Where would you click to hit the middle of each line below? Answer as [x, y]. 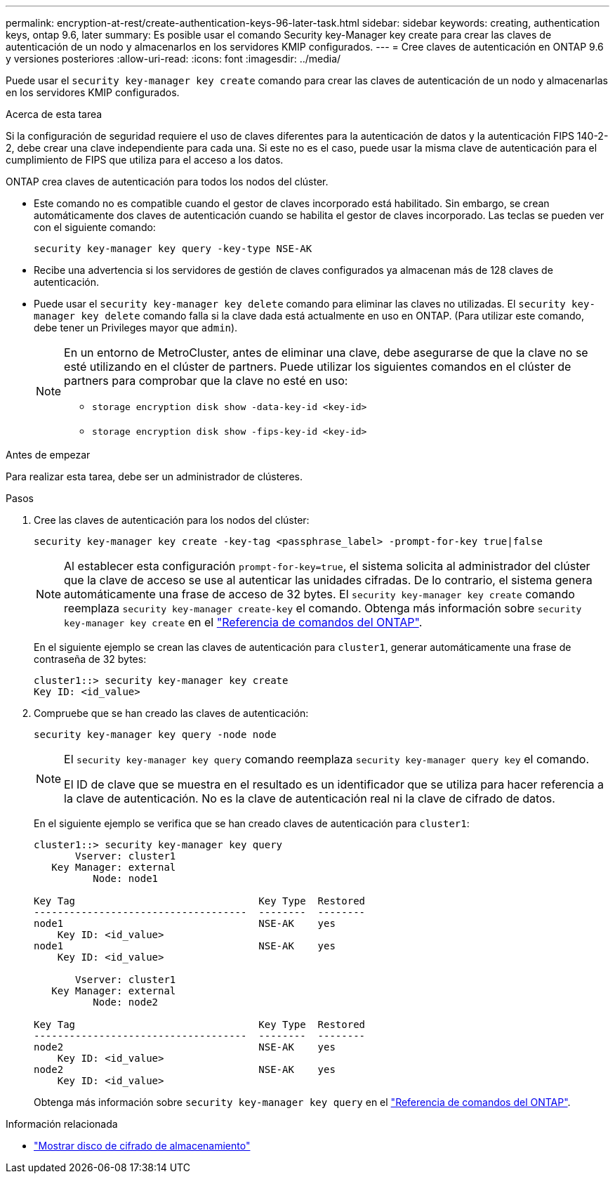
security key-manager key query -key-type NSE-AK [173, 249]
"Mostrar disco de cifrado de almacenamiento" [142, 1146]
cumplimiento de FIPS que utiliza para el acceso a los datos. [145, 160]
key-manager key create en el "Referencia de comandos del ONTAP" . [243, 622]
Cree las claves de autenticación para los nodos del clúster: [172, 520]
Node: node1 [126, 878]
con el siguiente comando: [95, 227]
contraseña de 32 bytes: [90, 659]
